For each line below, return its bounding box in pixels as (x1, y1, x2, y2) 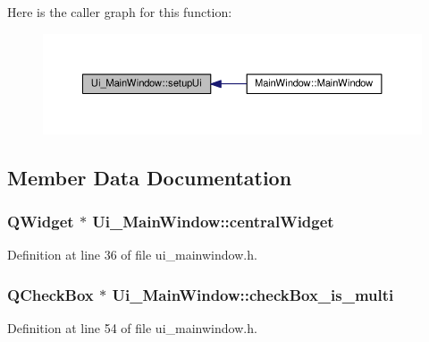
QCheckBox (7, 283, 94, 305)
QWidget (7, 210, 74, 233)
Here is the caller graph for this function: (7, 3, 232, 21)
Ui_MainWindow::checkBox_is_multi (112, 283, 394, 305)
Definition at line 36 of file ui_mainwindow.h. (7, 245, 257, 264)
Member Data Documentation (7, 163, 292, 191)
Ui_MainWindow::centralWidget (92, 210, 334, 233)
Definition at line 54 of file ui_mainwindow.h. (7, 319, 257, 338)
